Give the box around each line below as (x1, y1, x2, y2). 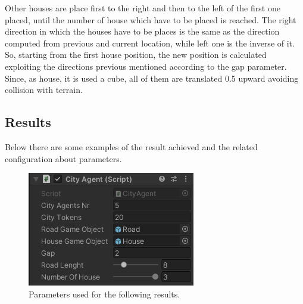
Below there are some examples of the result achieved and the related (5, 140, 258, 153)
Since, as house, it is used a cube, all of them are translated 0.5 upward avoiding (5, 72, 299, 84)
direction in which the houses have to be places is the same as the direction (5, 25, 280, 38)
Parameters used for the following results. (29, 287, 180, 300)
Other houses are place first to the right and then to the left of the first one (5, 2, 280, 14)
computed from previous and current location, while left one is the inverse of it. (5, 36, 295, 49)
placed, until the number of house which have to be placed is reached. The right (5, 13, 296, 26)
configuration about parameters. (5, 152, 122, 165)
